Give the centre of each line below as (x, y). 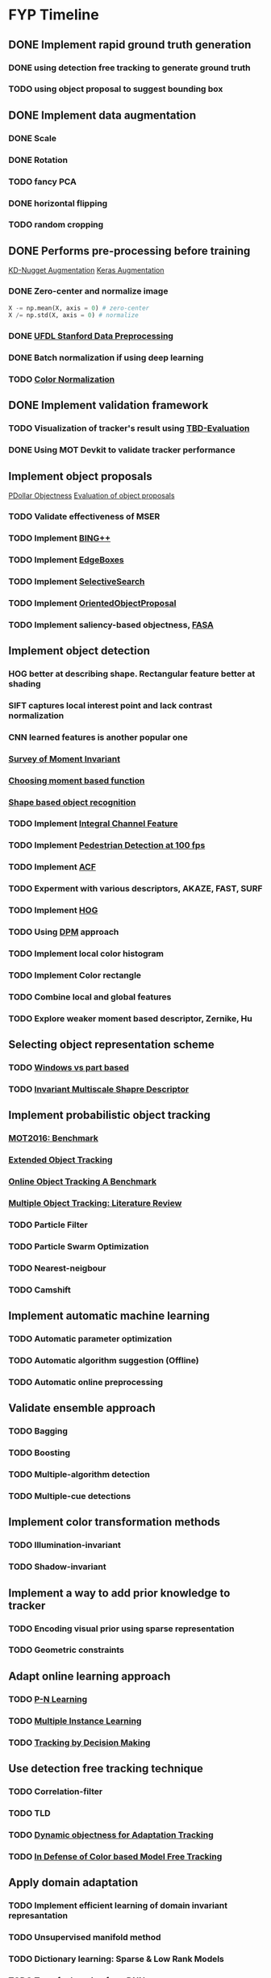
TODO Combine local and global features (90, 996)
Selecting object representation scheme (112, 1045)
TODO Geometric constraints (67, 1650)
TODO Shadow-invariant (57, 1567)
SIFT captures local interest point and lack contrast (110, 705)
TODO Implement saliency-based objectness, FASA (111, 624)
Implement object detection (79, 651)
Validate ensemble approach (82, 1408)
